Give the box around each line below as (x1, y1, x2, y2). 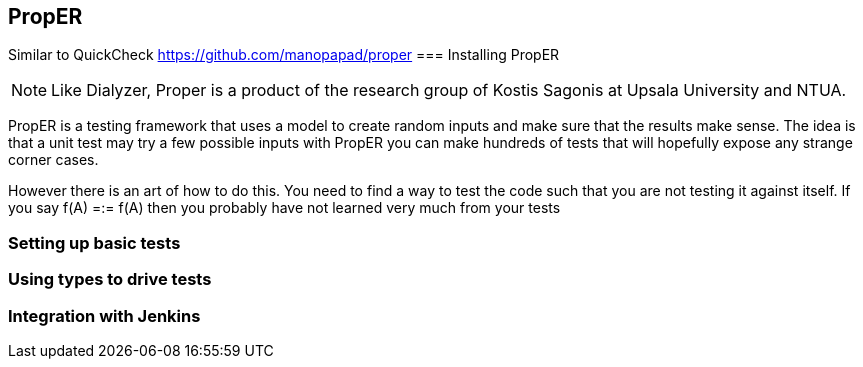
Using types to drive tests (8, 269, 212, 290)
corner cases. (8, 151, 99, 169)
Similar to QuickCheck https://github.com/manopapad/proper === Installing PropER (8, 46, 560, 64)
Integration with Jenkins (8, 305, 201, 326)
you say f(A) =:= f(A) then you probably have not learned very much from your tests (8, 199, 561, 217)
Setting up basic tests (8, 232, 181, 253)
